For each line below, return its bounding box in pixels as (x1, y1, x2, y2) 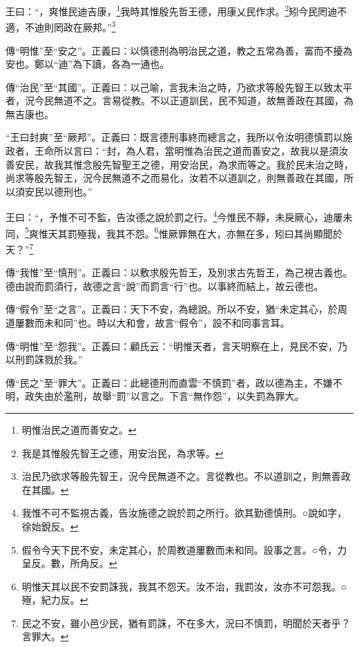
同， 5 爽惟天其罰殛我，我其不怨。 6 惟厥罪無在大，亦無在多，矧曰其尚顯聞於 (6, 224, 342, 240)
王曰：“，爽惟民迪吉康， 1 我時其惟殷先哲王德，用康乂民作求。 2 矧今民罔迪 (6, 2, 338, 18)
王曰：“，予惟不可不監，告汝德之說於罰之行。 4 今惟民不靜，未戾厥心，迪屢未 (6, 208, 353, 224)
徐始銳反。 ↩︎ (21, 519, 79, 533)
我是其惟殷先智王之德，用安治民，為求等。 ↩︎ (21, 445, 224, 460)
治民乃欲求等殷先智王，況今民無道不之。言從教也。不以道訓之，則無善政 (21, 469, 351, 483)
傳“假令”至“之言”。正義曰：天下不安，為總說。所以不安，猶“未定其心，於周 (6, 302, 348, 316)
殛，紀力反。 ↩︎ (21, 592, 88, 607)
